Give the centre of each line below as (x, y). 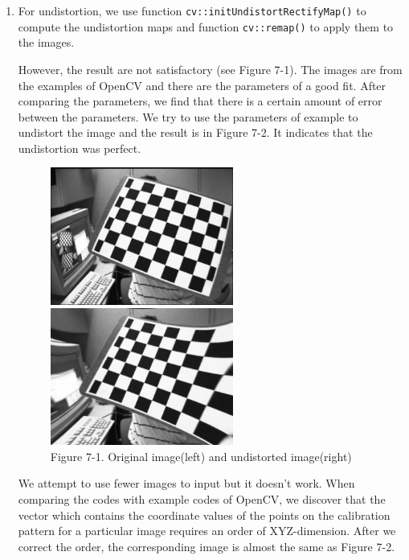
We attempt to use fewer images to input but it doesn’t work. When (186, 483)
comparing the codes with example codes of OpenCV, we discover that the (202, 498)
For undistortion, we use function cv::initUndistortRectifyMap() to (192, 10)
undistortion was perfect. (80, 148)
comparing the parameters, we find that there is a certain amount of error (200, 101)
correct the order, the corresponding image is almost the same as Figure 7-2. (207, 546)
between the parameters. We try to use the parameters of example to (188, 116)
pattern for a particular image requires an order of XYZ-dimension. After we (207, 531)
